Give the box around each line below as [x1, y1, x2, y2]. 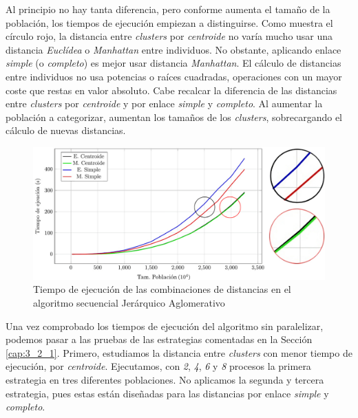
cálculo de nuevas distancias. [6, 123, 126, 137]
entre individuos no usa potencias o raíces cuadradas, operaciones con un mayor [6, 69, 342, 83]
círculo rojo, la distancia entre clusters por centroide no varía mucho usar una [6, 29, 333, 43]
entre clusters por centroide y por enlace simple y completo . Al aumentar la [6, 96, 323, 111]
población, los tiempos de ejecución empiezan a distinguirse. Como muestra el [6, 15, 333, 30]
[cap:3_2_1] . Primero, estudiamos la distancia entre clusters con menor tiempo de [6, 345, 352, 360]
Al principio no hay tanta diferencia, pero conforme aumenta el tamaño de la [6, 2, 330, 16]
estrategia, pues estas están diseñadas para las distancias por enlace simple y [6, 386, 329, 400]
